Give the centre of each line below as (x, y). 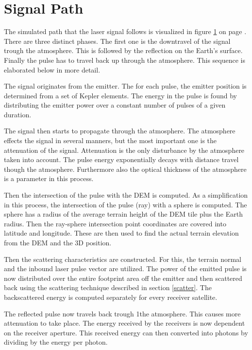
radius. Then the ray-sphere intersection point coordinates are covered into (115, 223)
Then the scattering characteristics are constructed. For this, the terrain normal (123, 259)
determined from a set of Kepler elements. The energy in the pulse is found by (120, 95)
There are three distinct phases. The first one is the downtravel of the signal (117, 41)
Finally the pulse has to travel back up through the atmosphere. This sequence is (125, 60)
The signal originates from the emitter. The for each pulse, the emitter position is (125, 86)
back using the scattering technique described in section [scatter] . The (108, 287)
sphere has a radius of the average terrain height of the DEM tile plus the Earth (123, 214)
